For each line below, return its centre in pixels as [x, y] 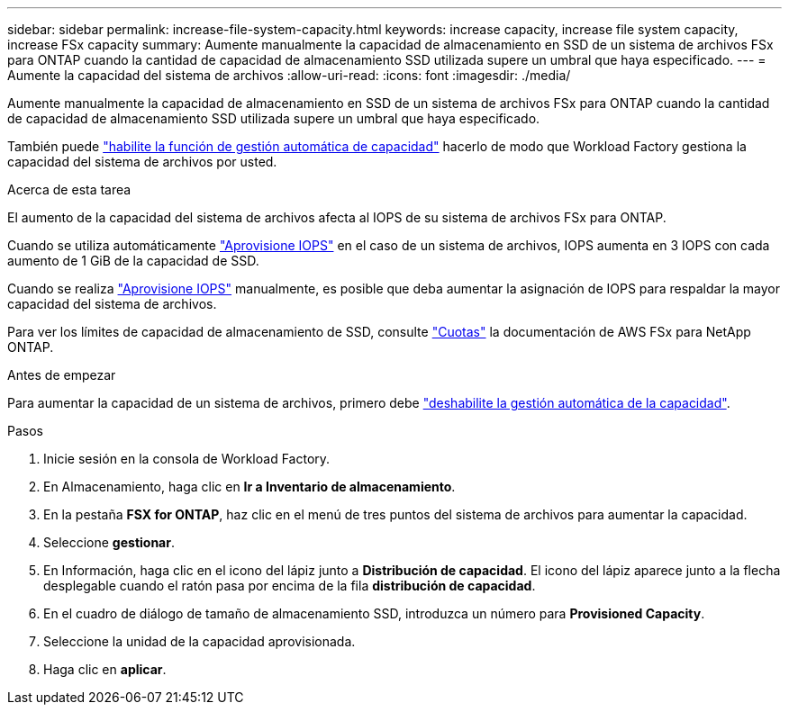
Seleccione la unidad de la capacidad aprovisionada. [200, 641]
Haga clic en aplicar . [105, 669]
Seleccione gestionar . [109, 542]
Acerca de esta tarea [69, 189]
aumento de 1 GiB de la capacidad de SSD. [133, 261]
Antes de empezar [62, 375]
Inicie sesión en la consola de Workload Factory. [187, 459]
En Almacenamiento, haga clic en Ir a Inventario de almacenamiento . [249, 487]
